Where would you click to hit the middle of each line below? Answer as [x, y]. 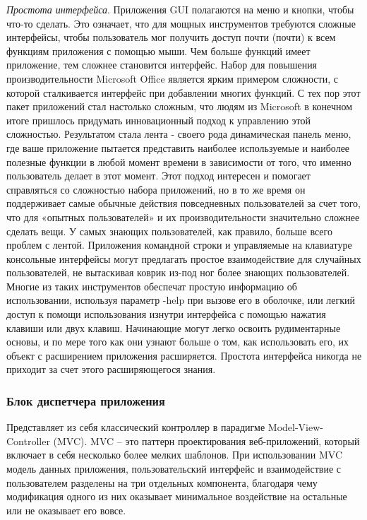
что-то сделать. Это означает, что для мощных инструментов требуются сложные [181, 23]
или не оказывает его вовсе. [66, 510]
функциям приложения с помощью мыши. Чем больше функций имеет [158, 51]
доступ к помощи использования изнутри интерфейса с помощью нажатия [166, 314]
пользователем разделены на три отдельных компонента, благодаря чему [162, 482]
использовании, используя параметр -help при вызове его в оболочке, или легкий [181, 300]
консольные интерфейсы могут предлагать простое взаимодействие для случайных [184, 258]
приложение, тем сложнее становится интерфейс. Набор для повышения [162, 65]
